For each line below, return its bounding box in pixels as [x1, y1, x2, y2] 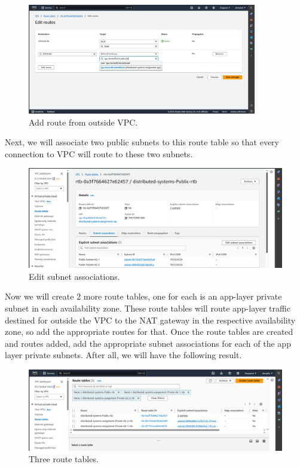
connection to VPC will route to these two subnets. [5, 147, 193, 160]
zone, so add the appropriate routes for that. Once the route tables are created [5, 325, 293, 338]
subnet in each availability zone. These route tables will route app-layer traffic [5, 301, 290, 314]
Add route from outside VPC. [29, 115, 138, 128]
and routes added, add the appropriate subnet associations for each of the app [5, 337, 291, 349]
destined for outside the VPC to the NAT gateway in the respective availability [5, 313, 296, 326]
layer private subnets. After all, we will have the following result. [5, 349, 242, 361]
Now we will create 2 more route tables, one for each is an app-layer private [5, 290, 282, 303]
